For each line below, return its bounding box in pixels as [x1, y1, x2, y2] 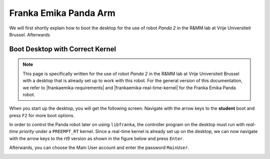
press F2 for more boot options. [9, 112, 75, 118]
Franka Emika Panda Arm [9, 7, 116, 18]
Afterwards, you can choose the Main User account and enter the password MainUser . [9, 145, 189, 151]
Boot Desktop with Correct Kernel [9, 45, 116, 53]
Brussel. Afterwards [9, 31, 50, 37]
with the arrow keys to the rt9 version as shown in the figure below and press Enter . [9, 135, 184, 142]
